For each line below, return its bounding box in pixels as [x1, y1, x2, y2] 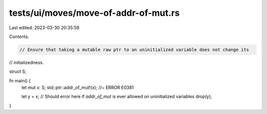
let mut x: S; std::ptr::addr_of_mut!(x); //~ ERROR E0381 [21, 84, 134, 91]
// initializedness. [9, 59, 44, 65]
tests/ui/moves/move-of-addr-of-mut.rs [9, 7, 180, 18]
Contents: [9, 34, 29, 39]
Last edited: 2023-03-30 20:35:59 [9, 25, 80, 31]
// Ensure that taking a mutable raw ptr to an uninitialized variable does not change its [19, 47, 249, 52]
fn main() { [9, 77, 31, 83]
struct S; [9, 69, 27, 75]
